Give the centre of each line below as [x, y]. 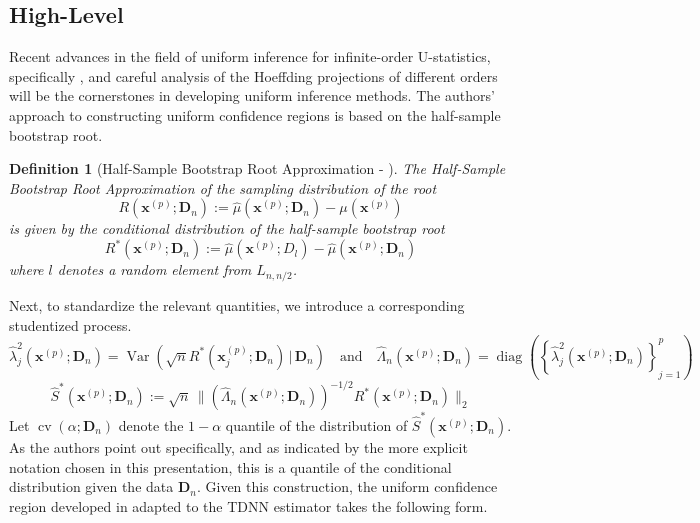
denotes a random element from [154, 269]
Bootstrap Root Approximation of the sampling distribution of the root [223, 187]
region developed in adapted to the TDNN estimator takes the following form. [248, 505]
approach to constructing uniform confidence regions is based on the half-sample [255, 114]
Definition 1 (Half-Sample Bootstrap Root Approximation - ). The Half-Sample [257, 168]
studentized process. [70, 324]
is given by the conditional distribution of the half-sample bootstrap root [227, 228]
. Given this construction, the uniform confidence [347, 486]
